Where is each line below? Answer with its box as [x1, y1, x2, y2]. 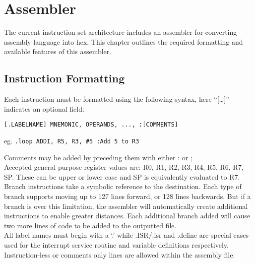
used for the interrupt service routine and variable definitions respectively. [4, 239, 229, 250]
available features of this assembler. [4, 46, 112, 57]
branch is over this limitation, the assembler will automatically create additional [4, 200, 248, 211]
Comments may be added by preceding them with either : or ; [4, 152, 192, 162]
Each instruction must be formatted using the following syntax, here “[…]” [4, 94, 229, 104]
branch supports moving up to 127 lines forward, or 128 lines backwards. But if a [4, 191, 251, 201]
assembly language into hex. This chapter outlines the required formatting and [4, 36, 243, 47]
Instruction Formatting [4, 70, 125, 86]
